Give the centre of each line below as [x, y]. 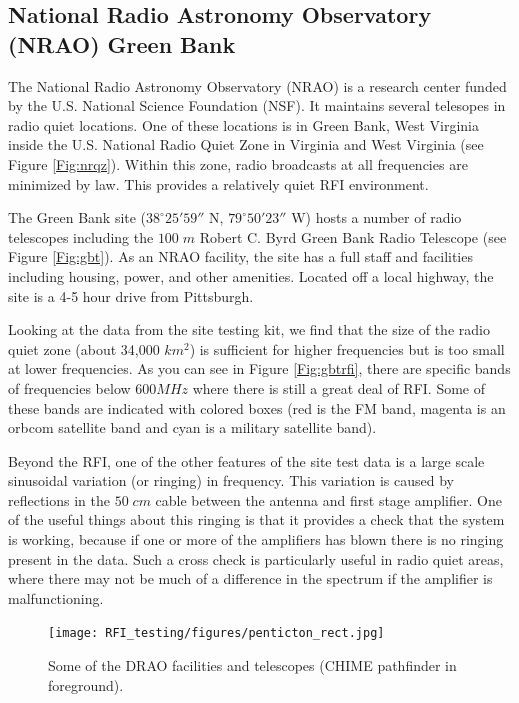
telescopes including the [81, 236]
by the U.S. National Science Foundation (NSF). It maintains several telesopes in [257, 105]
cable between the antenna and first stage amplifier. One [328, 499]
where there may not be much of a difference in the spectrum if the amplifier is [250, 578]
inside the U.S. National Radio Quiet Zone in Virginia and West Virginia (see [246, 144]
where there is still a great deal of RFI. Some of [338, 387]
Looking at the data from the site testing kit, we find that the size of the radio [249, 329]
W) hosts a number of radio [376, 217]
